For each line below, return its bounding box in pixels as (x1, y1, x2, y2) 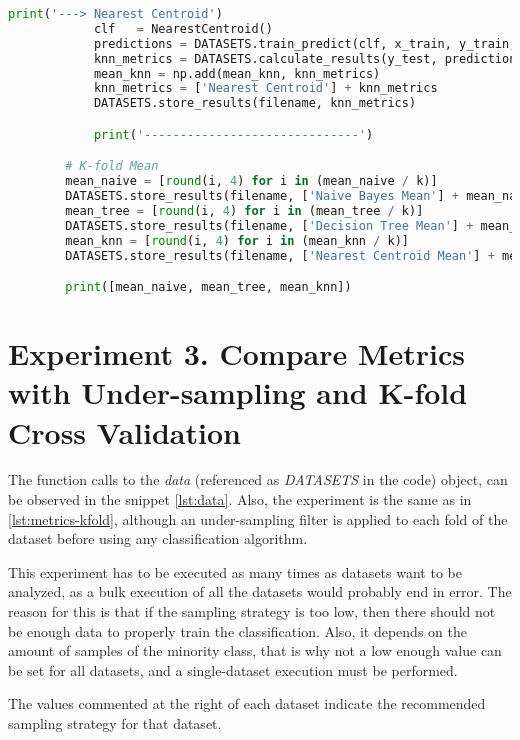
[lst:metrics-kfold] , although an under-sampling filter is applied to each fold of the (8, 508, 508, 529)
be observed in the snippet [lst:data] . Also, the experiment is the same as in (8, 489, 472, 510)
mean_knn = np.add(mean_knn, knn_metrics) (93, 66, 381, 81)
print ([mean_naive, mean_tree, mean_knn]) (65, 280, 352, 295)
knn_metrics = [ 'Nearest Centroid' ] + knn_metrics (93, 81, 438, 96)
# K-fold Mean (65, 159, 159, 174)
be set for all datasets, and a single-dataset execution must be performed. (8, 659, 458, 680)
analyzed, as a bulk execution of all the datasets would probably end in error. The (8, 581, 512, 602)
